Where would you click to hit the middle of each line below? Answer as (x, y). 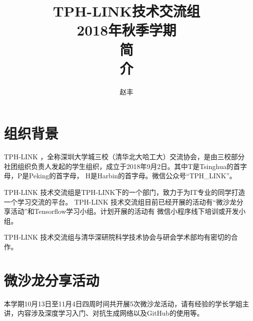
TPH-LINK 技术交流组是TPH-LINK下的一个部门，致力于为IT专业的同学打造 (125, 192)
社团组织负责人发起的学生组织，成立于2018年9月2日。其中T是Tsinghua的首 (122, 166)
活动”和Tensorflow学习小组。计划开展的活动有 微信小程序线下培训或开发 (125, 211)
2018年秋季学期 (126, 30)
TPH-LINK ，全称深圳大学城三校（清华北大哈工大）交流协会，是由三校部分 (124, 157)
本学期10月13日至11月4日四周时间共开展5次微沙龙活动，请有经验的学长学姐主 (126, 303)
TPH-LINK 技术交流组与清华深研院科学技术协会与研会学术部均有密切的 (117, 237)
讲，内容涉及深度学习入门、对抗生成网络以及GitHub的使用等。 (104, 313)
